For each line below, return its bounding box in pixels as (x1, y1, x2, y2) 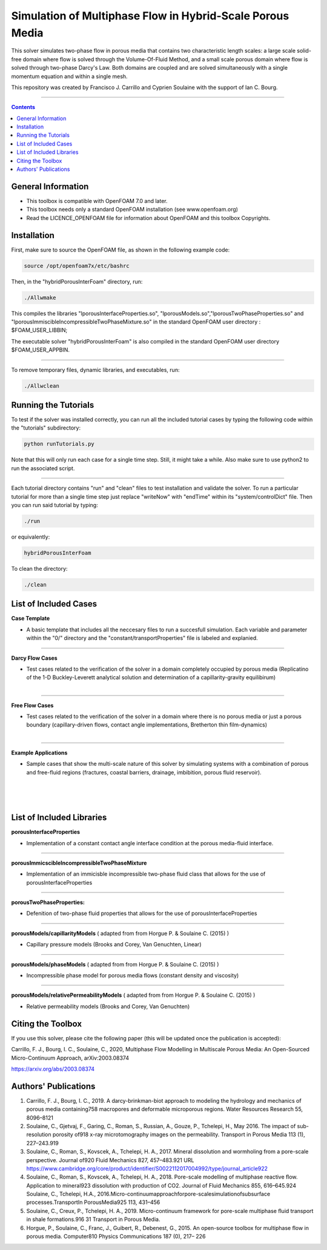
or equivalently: (11, 533, 50, 540)
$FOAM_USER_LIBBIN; (11, 327, 68, 334)
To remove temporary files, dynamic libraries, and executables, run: (11, 366, 180, 373)
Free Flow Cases (11, 702, 54, 709)
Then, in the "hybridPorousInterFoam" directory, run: (11, 278, 143, 285)
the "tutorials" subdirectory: (11, 424, 81, 431)
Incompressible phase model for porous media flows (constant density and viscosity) (26, 972, 239, 979)
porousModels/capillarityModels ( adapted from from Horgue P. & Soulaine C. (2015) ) (11, 929, 230, 937)
